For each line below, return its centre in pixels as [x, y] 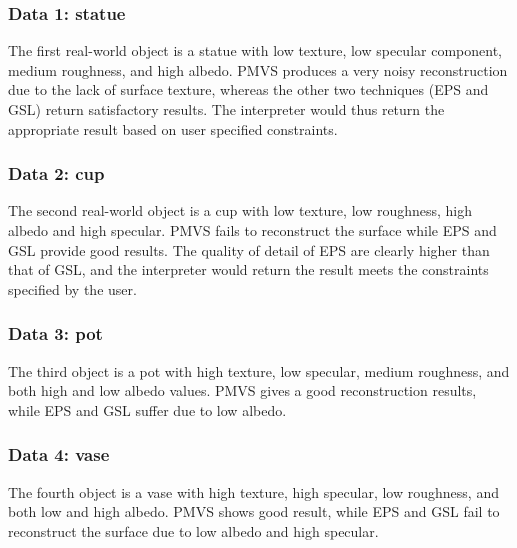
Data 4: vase [59, 454]
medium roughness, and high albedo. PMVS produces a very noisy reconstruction [258, 69]
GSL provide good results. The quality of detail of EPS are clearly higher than [249, 249]
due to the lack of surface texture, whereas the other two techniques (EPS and [248, 89]
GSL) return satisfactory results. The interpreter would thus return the [226, 109]
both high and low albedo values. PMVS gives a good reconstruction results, [242, 390]
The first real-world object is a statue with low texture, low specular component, [255, 50]
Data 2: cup [56, 173]
